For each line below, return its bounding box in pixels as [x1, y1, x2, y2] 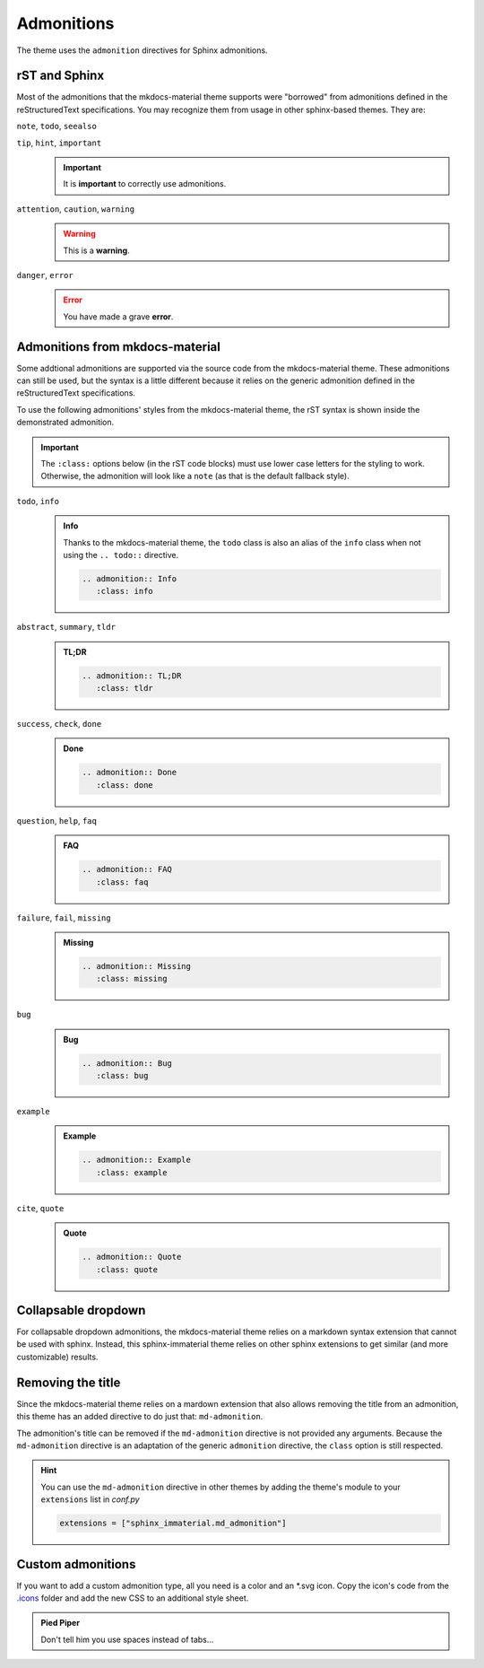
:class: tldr [95, 683, 154, 694]
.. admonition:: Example [82, 1155, 192, 1166]
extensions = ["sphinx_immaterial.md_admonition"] [59, 1518, 287, 1529]
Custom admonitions [16, 1557, 136, 1572]
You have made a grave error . [63, 310, 174, 322]
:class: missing [95, 974, 168, 984]
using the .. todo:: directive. [63, 549, 179, 560]
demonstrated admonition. [16, 417, 115, 428]
